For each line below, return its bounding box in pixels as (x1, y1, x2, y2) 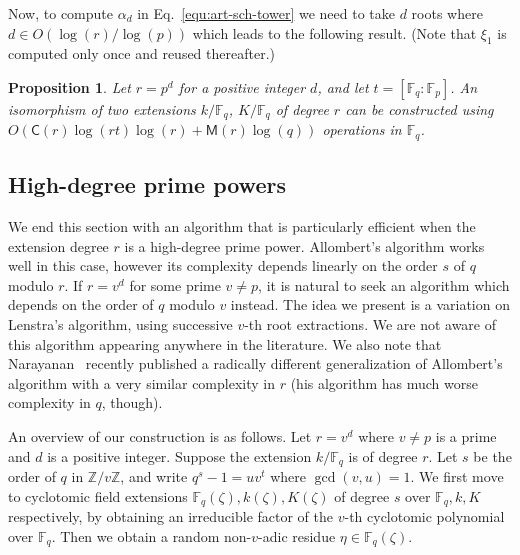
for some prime (129, 274, 221, 295)
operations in (322, 119, 402, 140)
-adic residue (258, 525, 336, 546)
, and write (120, 466, 188, 487)
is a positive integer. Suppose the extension (47, 445, 312, 466)
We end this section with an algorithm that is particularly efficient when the (8, 216, 476, 237)
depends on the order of (8, 294, 154, 315)
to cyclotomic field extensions (8, 485, 188, 506)
